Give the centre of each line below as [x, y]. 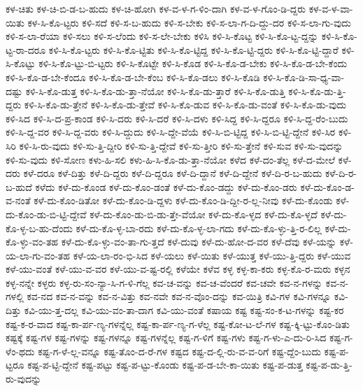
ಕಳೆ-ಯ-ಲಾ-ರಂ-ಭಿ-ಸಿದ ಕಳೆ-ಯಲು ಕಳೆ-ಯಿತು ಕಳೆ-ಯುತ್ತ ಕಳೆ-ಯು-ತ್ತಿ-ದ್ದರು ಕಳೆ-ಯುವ [212, 255]
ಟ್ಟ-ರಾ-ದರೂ [26, 49]
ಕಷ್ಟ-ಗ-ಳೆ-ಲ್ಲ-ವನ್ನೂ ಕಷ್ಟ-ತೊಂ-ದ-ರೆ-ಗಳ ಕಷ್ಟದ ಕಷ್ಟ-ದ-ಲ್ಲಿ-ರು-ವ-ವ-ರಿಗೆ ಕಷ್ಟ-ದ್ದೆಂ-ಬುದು [179, 351]
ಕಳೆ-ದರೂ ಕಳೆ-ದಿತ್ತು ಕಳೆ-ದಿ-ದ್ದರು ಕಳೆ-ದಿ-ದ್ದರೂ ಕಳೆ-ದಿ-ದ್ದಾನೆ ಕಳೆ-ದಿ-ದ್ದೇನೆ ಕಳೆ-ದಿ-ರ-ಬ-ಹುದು [173, 173]
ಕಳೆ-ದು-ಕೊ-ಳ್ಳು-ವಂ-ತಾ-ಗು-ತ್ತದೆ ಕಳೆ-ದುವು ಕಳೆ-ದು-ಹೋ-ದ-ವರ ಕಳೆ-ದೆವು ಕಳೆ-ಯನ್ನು [199, 242]
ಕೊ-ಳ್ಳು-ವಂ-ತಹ [32, 242]
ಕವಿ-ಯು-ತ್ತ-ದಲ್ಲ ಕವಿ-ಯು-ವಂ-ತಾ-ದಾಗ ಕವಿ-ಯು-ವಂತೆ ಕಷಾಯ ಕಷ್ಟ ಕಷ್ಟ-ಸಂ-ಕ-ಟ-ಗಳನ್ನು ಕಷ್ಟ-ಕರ [184, 310]
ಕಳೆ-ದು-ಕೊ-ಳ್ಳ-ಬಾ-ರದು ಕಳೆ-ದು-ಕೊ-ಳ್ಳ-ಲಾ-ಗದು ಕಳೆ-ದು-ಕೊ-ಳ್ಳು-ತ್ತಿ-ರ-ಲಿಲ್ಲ [199, 228]
